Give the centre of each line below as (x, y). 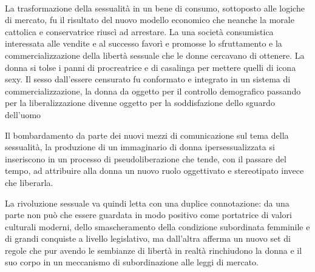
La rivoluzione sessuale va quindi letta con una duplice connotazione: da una (147, 203)
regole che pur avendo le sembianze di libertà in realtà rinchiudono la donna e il (154, 250)
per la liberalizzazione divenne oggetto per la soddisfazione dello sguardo (140, 103)
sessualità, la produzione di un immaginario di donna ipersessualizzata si (140, 147)
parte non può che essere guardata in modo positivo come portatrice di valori (148, 215)
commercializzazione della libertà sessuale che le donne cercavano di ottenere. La (155, 55)
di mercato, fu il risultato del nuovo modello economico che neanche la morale (150, 20)
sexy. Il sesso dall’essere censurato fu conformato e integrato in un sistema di (148, 79)
